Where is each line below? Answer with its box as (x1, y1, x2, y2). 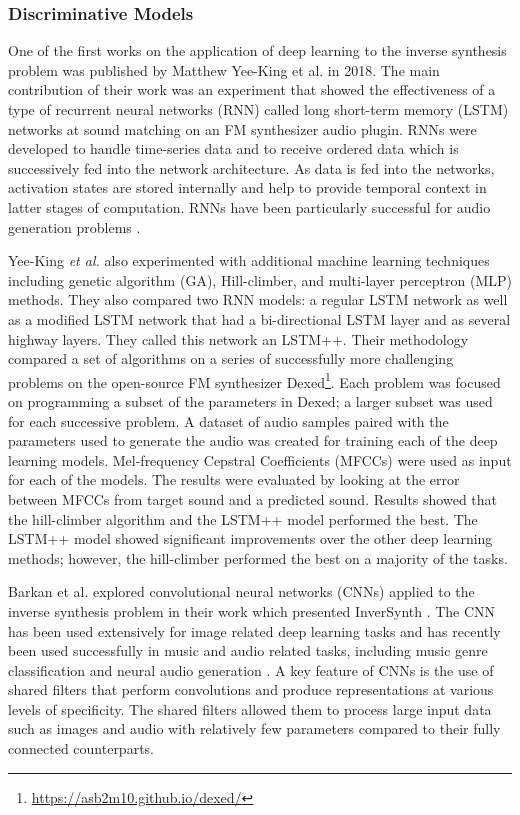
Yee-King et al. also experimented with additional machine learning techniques (8, 250, 490, 271)
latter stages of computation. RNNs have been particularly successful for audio (8, 196, 491, 217)
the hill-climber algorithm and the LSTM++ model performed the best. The (8, 508, 478, 529)
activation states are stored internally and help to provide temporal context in (8, 177, 487, 198)
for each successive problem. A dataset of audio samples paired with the (8, 410, 449, 431)
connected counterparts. (8, 738, 154, 759)
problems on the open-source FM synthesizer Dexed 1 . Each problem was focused (8, 368, 501, 392)
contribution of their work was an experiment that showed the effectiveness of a (8, 79, 496, 100)
